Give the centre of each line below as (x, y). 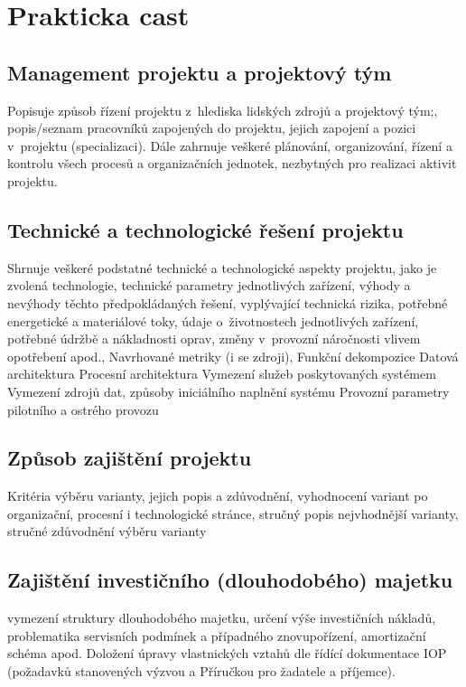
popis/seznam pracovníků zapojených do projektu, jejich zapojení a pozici (212, 128)
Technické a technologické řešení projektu (205, 229)
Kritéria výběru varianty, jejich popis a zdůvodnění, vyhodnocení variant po (218, 496)
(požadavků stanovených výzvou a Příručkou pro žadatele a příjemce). (201, 671)
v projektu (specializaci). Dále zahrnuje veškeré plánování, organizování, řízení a (230, 145)
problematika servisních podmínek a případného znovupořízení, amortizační (217, 635)
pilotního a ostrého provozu (83, 409)
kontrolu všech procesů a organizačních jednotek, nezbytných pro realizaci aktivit (232, 163)
